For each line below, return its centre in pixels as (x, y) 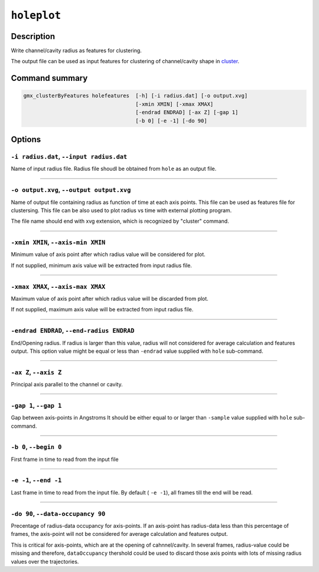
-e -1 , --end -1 (36, 480)
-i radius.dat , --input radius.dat (69, 157)
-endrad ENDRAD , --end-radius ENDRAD (73, 331)
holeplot (36, 15)
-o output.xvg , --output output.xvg (71, 190)
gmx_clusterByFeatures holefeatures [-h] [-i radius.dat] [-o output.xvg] (136, 96)
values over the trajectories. (45, 561)
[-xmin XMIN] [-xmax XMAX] (175, 104)
